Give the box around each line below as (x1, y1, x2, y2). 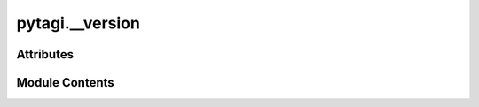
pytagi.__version (16, 13, 141, 33)
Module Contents (16, 75, 114, 90)
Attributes (16, 47, 75, 62)
